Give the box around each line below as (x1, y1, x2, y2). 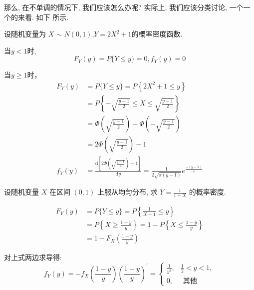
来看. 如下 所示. (17, 11, 69, 22)
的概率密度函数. (131, 28, 183, 39)
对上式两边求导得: (4, 252, 62, 262)
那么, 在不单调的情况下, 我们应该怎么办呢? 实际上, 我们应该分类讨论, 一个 (4, 2, 244, 12)
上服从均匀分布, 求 (97, 186, 158, 197)
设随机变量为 (4, 28, 46, 39)
